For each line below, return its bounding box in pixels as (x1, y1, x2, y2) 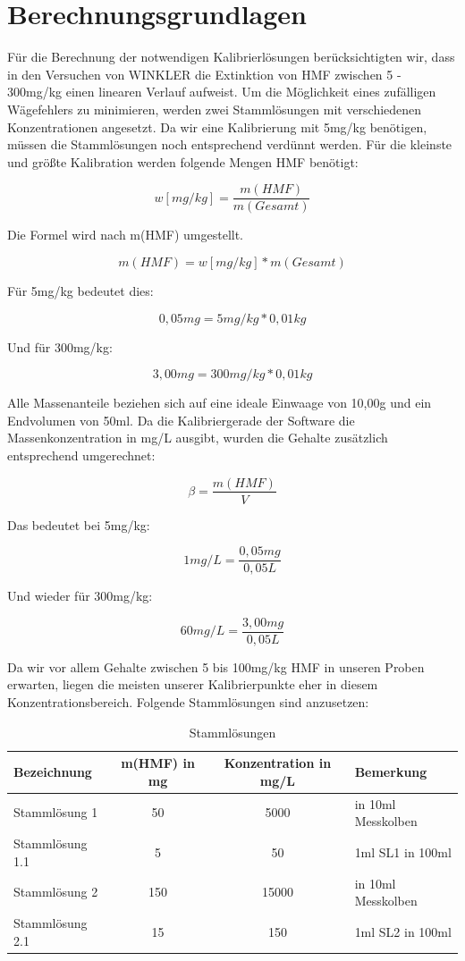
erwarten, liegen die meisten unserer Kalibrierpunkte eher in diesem (7, 675, 378, 694)
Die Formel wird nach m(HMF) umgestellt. (7, 225, 244, 244)
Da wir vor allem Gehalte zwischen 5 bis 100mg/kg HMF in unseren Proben (7, 657, 425, 676)
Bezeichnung (13, 763, 92, 781)
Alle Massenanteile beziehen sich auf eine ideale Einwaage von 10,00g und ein (7, 393, 432, 412)
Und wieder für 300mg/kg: (7, 586, 153, 605)
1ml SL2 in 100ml (354, 922, 452, 940)
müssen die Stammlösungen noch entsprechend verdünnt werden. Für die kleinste (7, 135, 452, 154)
